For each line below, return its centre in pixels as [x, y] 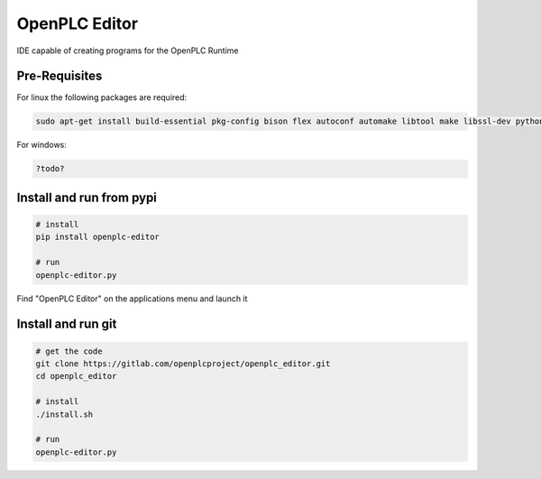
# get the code [69, 351]
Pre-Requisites [60, 76]
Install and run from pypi [87, 197]
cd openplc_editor [76, 376]
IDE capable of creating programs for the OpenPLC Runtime [128, 51]
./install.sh [64, 414]
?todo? [50, 169]
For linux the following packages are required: [102, 97]
